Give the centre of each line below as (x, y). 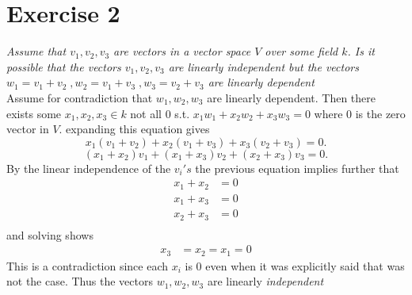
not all (146, 113)
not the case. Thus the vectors (80, 281)
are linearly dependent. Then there (292, 97)
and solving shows (50, 234)
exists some (34, 113)
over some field (301, 51)
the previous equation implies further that (297, 168)
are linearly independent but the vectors (263, 66)
